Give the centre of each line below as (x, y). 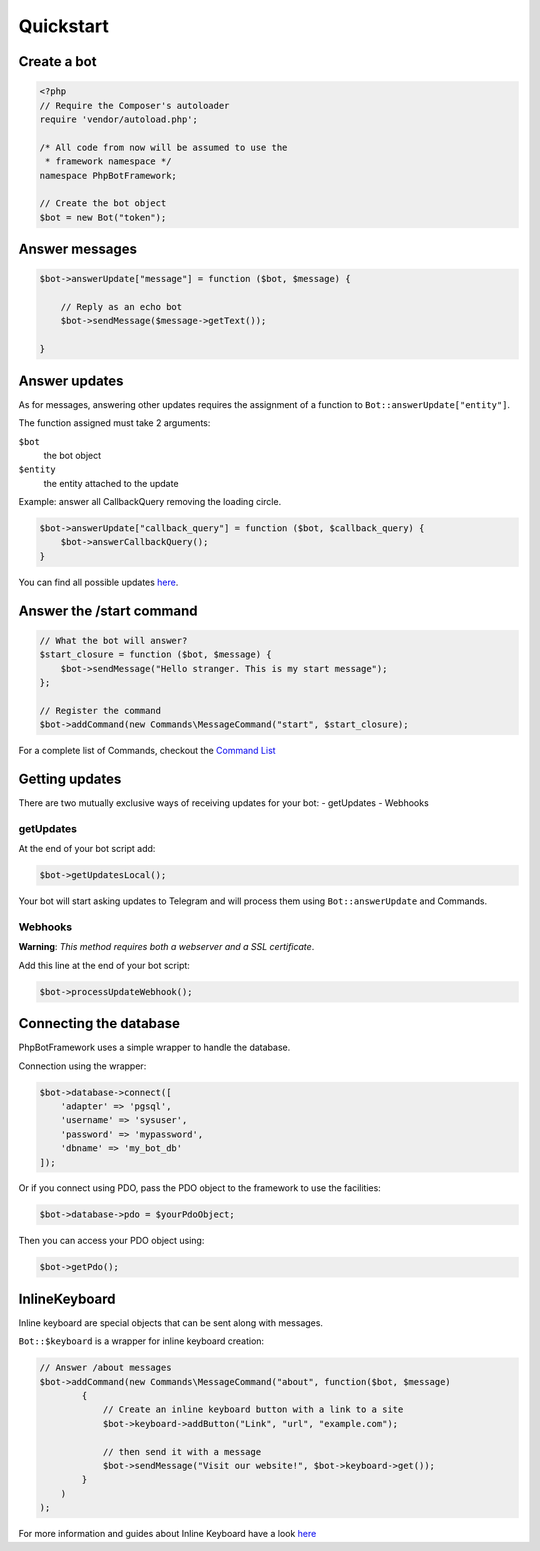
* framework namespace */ (108, 161)
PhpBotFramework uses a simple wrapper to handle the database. (154, 1047)
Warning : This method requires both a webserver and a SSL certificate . (166, 947)
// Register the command (100, 710)
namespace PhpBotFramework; (108, 175)
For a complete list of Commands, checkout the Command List (147, 751)
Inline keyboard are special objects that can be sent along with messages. (171, 1322)
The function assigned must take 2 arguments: (114, 423)
